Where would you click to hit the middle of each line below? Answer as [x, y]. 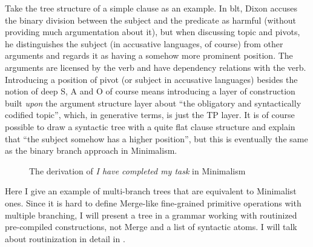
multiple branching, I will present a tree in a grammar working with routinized [151, 215]
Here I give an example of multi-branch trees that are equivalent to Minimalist [151, 191]
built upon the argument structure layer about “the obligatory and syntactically [153, 103]
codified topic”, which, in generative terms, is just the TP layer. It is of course [150, 115]
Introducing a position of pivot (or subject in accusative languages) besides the [151, 79]
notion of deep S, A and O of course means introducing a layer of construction [150, 91]
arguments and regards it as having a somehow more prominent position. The [149, 55]
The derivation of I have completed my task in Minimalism [137, 170]
